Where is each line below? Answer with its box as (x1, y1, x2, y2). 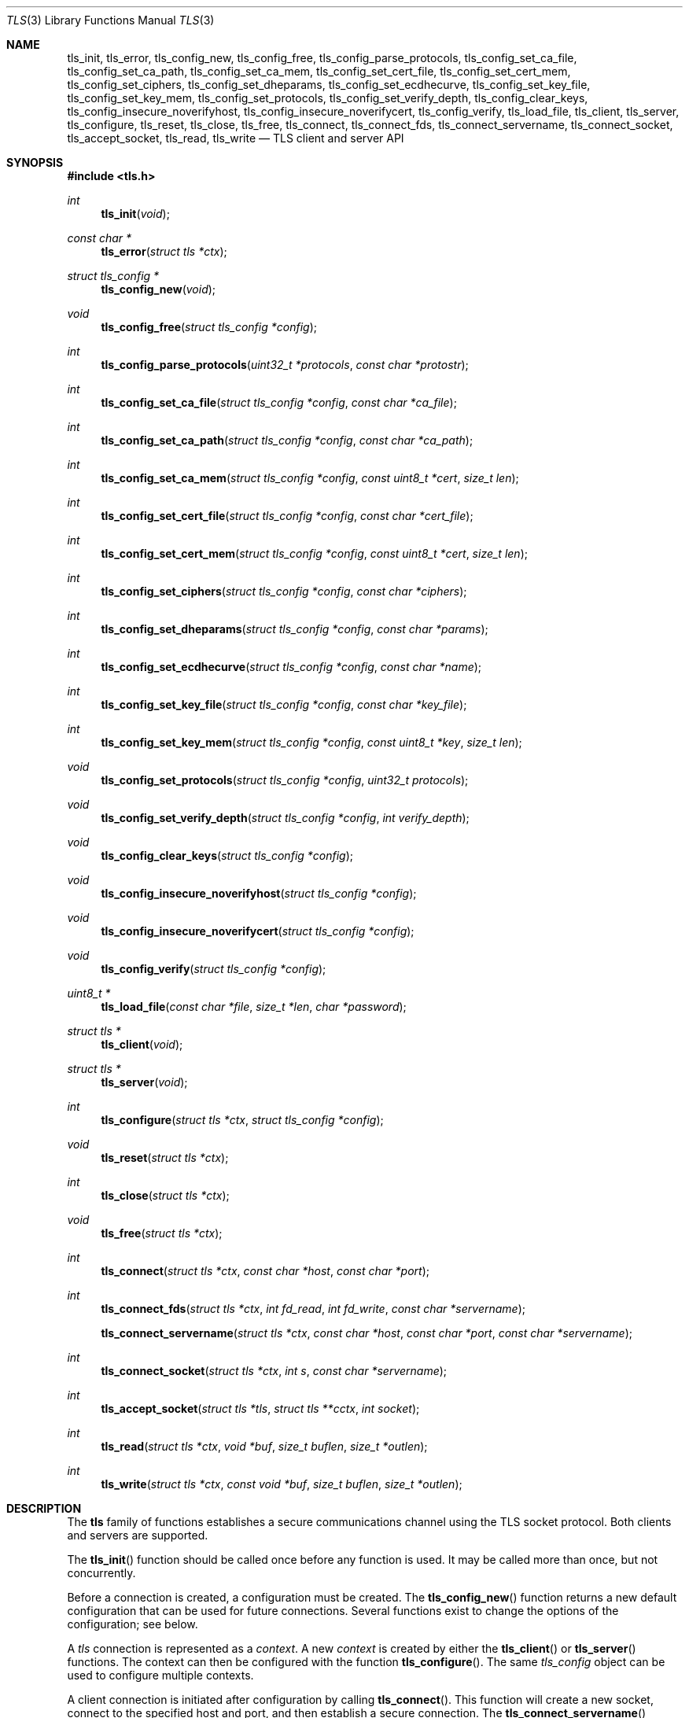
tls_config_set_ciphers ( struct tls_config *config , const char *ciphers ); (101, 584, 467, 598)
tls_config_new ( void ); (101, 282, 216, 296)
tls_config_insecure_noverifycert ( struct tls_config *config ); (101, 924, 415, 938)
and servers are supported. (67, 1528, 208, 1542)
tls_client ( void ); (101, 1038, 183, 1051)
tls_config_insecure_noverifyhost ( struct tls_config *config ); (101, 887, 417, 900)
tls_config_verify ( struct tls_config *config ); (101, 962, 326, 975)
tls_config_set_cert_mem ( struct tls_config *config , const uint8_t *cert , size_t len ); (101, 547, 528, 560)
